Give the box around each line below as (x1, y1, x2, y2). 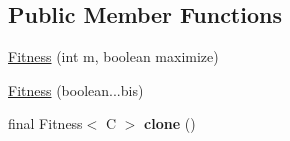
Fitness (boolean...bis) (8, 79, 144, 100)
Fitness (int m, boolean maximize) (8, 46, 219, 67)
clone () (144, 113, 196, 134)
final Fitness (8, 113, 83, 134)
